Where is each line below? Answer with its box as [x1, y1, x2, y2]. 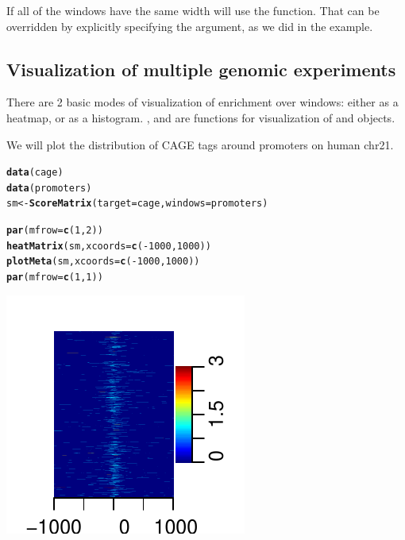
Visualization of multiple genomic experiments [6, 56, 396, 81]
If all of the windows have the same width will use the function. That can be [6, 2, 380, 18]
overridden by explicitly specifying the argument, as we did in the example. [6, 17, 373, 34]
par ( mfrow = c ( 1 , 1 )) [6, 272, 103, 283]
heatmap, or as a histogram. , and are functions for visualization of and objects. [6, 109, 395, 125]
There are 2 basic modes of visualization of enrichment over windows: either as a [6, 94, 399, 110]
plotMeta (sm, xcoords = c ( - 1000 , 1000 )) [6, 256, 200, 268]
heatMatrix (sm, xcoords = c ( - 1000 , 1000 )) [6, 240, 211, 252]
